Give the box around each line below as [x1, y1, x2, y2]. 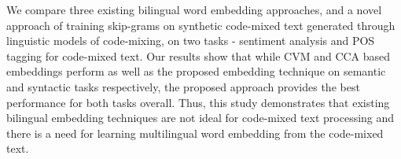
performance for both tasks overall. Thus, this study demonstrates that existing [6, 94, 390, 110]
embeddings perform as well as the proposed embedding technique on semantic [6, 63, 386, 79]
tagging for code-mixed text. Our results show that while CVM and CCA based [6, 47, 391, 64]
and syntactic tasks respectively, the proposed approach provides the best [6, 78, 360, 94]
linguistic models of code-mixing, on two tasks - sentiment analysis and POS [6, 32, 375, 49]
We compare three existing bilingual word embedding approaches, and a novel [6, 2, 382, 17]
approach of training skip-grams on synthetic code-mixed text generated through [6, 17, 395, 33]
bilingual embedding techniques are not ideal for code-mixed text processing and [6, 109, 395, 126]
